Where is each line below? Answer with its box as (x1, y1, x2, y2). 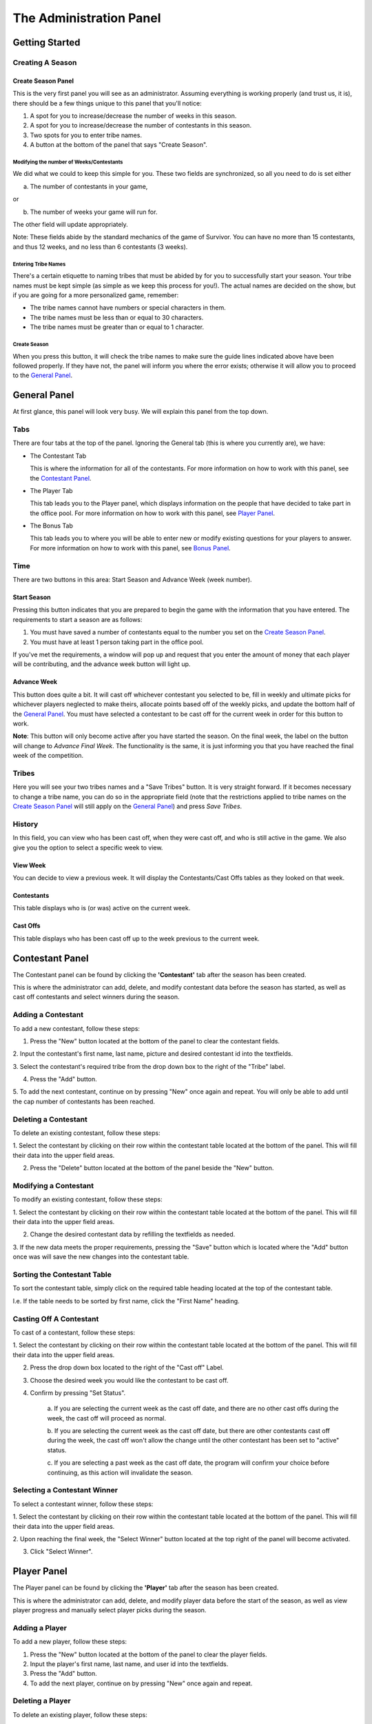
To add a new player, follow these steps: (12, 1638, 127, 1646)
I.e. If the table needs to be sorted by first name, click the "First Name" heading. (12, 1296, 240, 1305)
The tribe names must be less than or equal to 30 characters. (30, 313, 204, 321)
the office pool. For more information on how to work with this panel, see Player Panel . (30, 509, 276, 517)
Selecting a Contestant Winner (12, 1485, 118, 1495)
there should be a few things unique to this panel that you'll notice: (12, 99, 203, 107)
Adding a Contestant (12, 1010, 84, 1020)
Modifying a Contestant (12, 1181, 94, 1190)
